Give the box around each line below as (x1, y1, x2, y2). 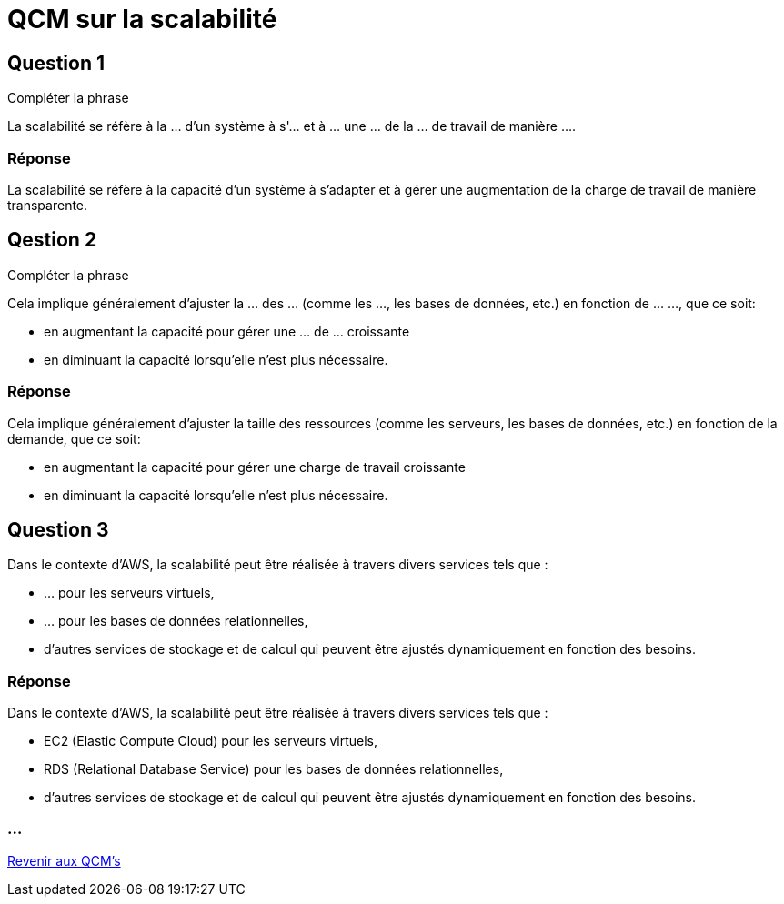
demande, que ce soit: (7, 430, 141, 447)
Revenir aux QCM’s (7, 852, 121, 869)
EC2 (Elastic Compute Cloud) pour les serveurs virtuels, (44, 733, 377, 749)
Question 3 (7, 517, 109, 541)
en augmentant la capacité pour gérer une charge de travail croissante (44, 458, 466, 475)
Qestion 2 (7, 228, 97, 252)
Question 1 (7, 51, 106, 75)
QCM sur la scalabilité (7, 4, 277, 35)
